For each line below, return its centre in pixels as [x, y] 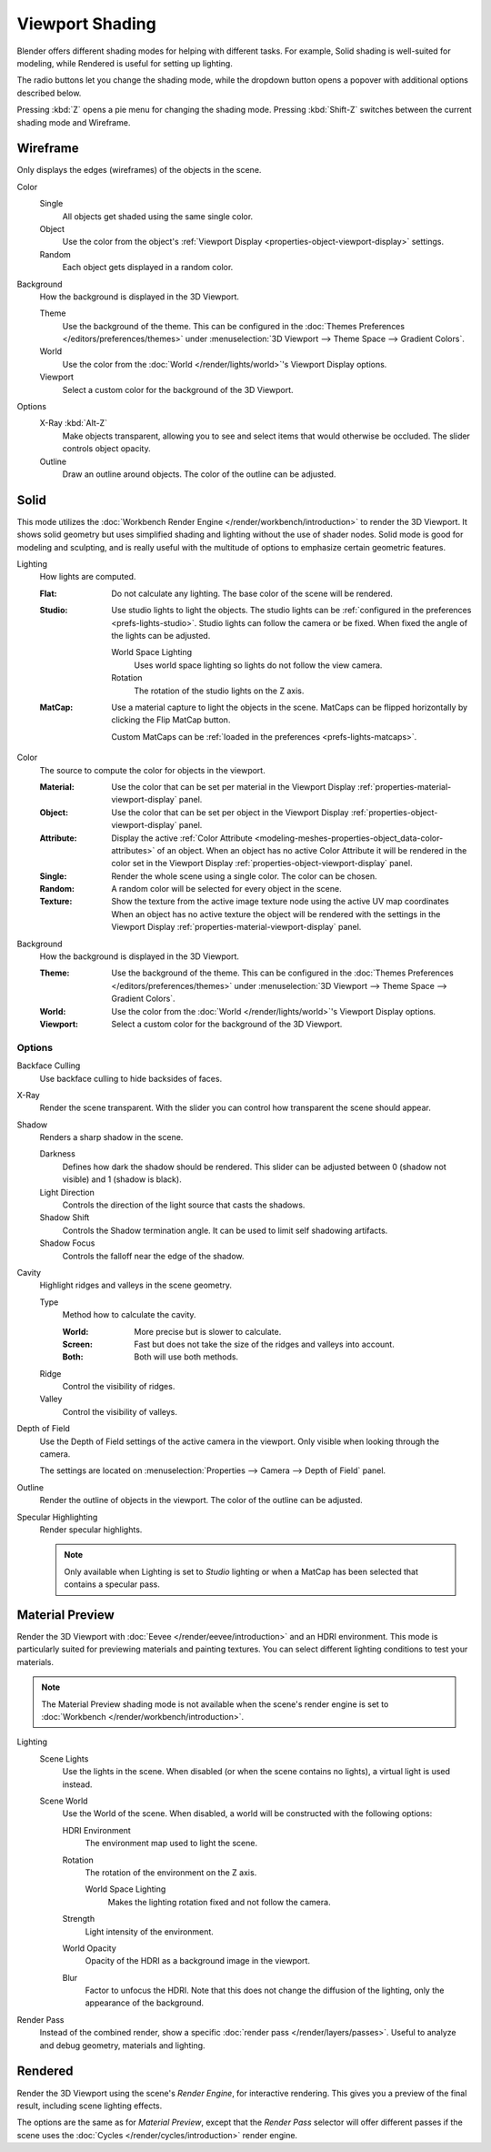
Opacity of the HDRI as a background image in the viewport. [198, 1961]
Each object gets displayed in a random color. [148, 268]
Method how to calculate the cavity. [129, 1315]
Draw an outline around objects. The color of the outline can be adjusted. [199, 474]
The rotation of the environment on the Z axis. [171, 1872]
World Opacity [90, 1948]
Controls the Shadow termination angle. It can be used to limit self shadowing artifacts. [225, 1230]
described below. [49, 93]
